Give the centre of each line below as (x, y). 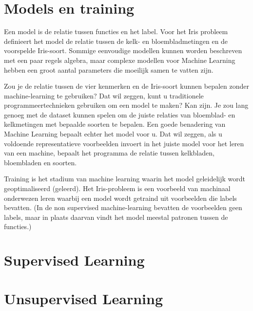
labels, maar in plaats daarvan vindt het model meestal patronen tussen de (116, 217)
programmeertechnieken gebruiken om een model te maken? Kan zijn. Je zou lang (126, 105)
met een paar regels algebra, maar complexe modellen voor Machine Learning (120, 60)
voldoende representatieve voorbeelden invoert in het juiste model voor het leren (124, 143)
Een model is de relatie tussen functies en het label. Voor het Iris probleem (116, 31)
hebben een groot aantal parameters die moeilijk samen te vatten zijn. (109, 69)
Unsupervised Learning (83, 298)
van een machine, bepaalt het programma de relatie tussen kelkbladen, (109, 153)
